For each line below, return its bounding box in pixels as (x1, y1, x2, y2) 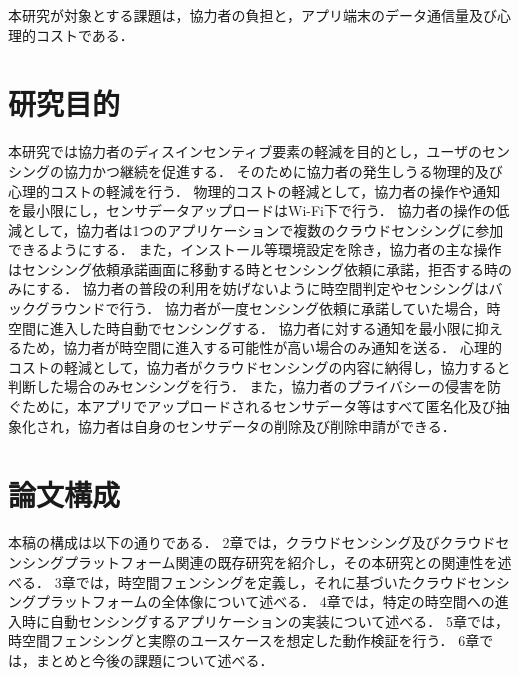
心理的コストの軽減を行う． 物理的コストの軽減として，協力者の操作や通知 (8, 180, 501, 201)
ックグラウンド (8, 298, 106, 319)
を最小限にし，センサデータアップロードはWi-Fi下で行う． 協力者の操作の (8, 200, 496, 221)
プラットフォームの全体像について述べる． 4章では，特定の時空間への (35, 591, 495, 612)
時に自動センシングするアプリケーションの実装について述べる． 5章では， (21, 610, 509, 631)
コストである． (35, 24, 134, 45)
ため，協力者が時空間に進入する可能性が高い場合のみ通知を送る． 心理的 (21, 337, 502, 358)
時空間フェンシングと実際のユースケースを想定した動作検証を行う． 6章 (8, 630, 480, 651)
